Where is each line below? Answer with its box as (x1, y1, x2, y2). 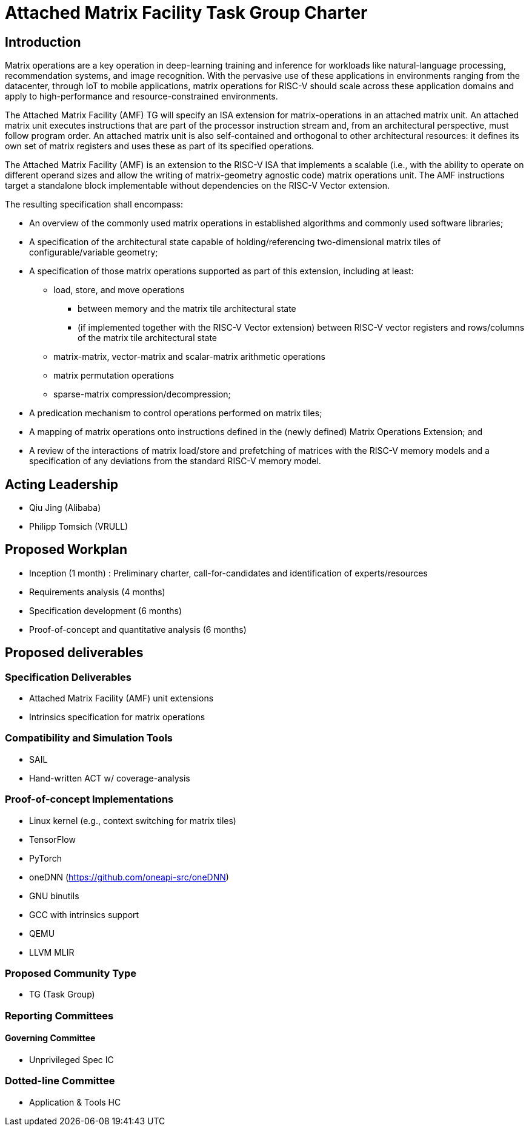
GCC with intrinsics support (29, 909, 139, 920)
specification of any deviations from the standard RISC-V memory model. (29, 456, 321, 467)
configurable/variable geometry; (29, 247, 158, 258)
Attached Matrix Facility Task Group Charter (5, 2, 368, 23)
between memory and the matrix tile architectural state (78, 303, 296, 314)
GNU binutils (29, 890, 79, 901)
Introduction (5, 34, 81, 50)
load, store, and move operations (53, 285, 185, 295)
